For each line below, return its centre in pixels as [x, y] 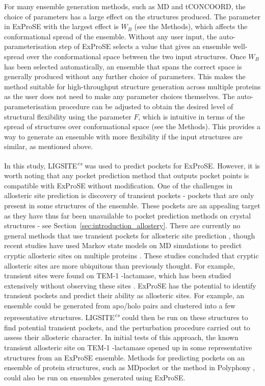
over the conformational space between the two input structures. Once [136, 56]
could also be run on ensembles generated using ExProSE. [95, 377]
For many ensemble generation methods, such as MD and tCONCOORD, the [125, 6]
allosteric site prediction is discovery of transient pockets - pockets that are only [129, 195]
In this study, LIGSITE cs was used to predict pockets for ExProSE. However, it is [132, 164]
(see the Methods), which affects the [191, 26]
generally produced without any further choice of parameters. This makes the [125, 76]
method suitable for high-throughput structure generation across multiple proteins [132, 86]
